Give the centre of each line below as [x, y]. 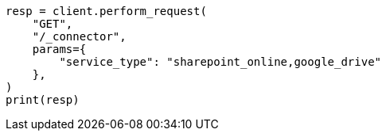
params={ [59, 49]
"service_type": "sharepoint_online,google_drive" [220, 62]
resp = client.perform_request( [106, 11]
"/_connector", [79, 36]
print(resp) [43, 100]
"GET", [53, 24]
